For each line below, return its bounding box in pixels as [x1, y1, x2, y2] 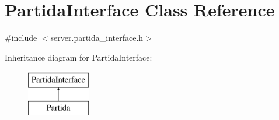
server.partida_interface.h [50, 31, 144, 44]
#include [5, 31, 37, 44]
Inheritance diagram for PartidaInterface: [5, 51, 152, 63]
